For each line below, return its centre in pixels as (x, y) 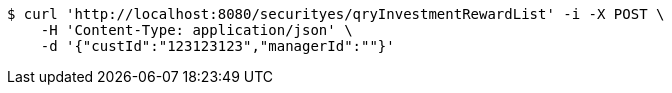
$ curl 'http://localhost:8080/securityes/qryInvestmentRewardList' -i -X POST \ (336, 14)
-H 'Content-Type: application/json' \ (196, 30)
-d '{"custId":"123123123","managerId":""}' (217, 46)
